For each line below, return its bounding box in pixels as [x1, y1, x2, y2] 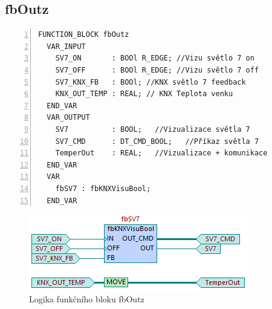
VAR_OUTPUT [47, 113, 90, 122]
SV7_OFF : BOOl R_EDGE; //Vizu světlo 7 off [55, 65, 259, 74]
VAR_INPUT [47, 42, 86, 51]
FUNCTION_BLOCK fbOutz [38, 30, 129, 39]
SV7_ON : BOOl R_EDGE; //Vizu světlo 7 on [55, 54, 254, 63]
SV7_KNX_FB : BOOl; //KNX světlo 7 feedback [55, 77, 246, 86]
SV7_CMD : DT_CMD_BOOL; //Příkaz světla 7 [55, 137, 259, 146]
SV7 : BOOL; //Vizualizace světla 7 [55, 125, 250, 134]
